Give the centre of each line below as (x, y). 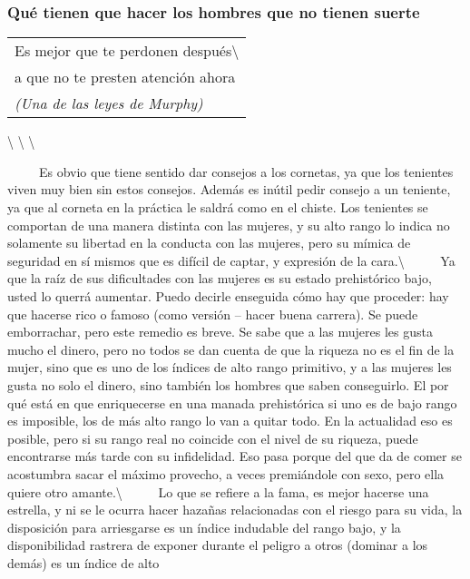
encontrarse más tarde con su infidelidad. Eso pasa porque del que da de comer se (235, 456)
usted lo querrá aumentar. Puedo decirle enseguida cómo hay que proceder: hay (228, 295)
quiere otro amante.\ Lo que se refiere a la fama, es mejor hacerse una (218, 491)
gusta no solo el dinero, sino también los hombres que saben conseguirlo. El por (228, 384)
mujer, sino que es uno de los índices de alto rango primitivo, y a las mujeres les (230, 367)
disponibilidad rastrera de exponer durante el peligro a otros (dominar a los (218, 545)
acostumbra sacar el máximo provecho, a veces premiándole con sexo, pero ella (226, 473)
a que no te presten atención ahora (125, 77)
